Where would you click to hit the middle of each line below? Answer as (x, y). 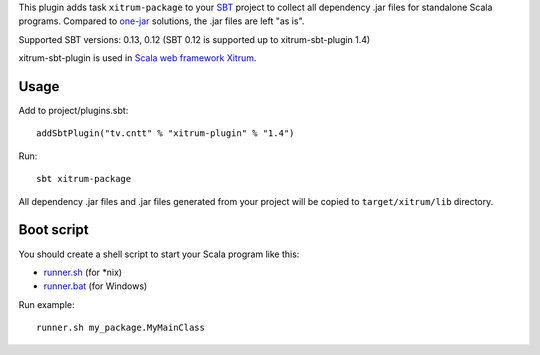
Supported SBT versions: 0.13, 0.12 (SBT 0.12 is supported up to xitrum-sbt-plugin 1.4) (194, 39)
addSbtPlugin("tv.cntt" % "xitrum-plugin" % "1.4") (165, 133)
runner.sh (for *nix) (83, 272)
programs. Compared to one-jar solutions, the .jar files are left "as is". (161, 21)
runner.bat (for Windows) (95, 286)
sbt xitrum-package (84, 179)
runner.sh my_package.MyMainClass (120, 328)
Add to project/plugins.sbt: (73, 111)
